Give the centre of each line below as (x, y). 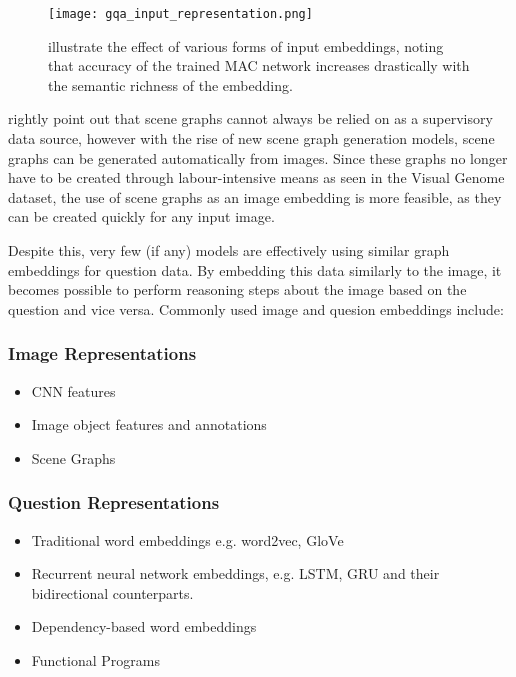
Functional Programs (95, 659)
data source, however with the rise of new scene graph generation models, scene (251, 138)
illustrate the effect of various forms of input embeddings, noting (246, 45)
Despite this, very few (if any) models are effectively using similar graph (229, 250)
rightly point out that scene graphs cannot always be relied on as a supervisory (250, 118)
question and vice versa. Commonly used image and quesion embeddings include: (256, 308)
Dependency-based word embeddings (144, 626)
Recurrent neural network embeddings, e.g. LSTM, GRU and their (235, 573)
